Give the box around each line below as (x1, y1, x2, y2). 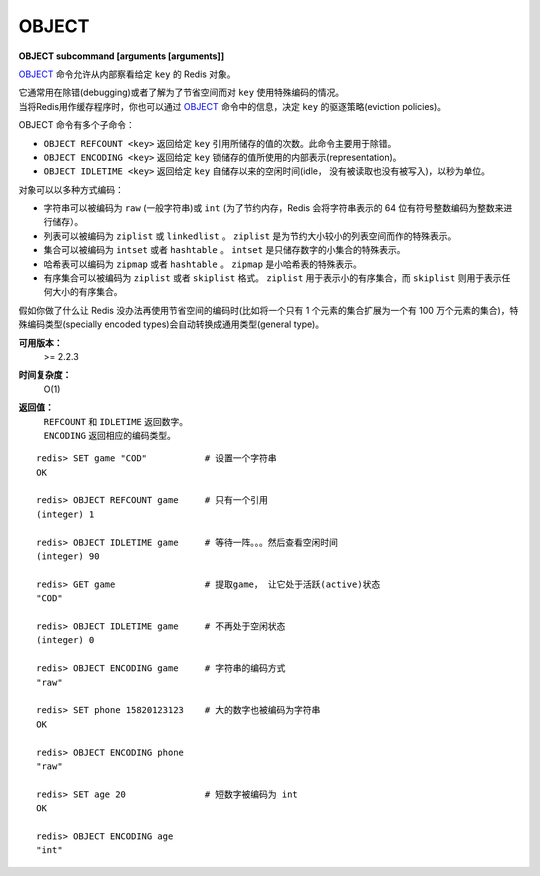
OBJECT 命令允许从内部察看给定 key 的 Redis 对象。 (18, 68, 236, 80)
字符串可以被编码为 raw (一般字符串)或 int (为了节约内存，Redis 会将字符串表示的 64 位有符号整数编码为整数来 (43, 202, 504, 214)
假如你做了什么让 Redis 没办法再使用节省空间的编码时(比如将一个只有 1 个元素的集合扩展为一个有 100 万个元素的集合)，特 (18, 304, 519, 316)
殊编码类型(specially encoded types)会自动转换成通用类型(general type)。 (18, 318, 325, 330)
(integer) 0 (36, 635, 95, 646)
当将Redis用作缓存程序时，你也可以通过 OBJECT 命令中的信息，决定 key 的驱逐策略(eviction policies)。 (18, 100, 447, 112)
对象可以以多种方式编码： (18, 183, 124, 195)
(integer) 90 (36, 551, 100, 562)
